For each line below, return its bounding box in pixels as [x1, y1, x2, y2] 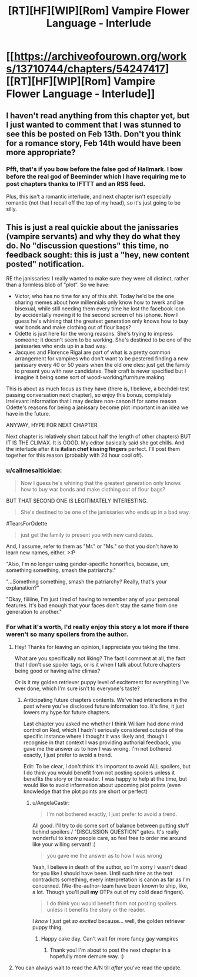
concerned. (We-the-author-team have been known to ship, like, [32, 882, 189, 889]
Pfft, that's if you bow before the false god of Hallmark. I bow [6, 165, 183, 173]
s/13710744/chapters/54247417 [6, 62, 166, 76]
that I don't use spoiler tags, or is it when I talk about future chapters [14, 661, 181, 668]
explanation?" [6, 584, 39, 591]
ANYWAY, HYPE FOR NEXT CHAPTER [6, 421, 98, 429]
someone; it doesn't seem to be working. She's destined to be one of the [14, 336, 192, 343]
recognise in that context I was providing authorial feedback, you [23, 739, 181, 746]
